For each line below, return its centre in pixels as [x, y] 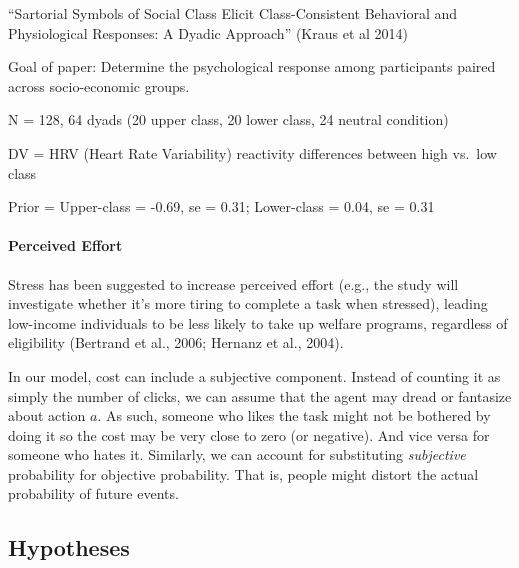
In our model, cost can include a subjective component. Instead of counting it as [254, 375]
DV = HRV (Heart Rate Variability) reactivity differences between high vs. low [252, 152]
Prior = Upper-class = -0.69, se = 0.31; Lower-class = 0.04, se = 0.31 [221, 206]
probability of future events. [93, 493]
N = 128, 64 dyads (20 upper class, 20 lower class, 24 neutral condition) [228, 119]
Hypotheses [69, 547]
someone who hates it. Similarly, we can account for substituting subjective [237, 454]
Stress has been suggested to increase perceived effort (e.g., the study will [233, 283]
